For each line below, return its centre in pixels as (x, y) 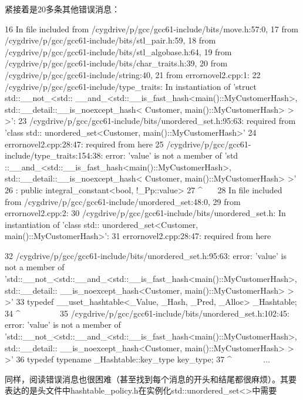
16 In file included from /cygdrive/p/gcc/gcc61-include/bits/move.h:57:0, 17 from (151, 28)
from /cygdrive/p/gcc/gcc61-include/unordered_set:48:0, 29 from (123, 201)
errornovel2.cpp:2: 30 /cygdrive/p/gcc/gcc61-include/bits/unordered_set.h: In (145, 213)
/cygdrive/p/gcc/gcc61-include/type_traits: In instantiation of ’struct (131, 86)
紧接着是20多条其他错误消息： (62, 9)
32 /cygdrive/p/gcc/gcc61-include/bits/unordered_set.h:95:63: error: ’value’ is (146, 255)
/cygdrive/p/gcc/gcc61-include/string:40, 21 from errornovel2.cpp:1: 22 (133, 74)
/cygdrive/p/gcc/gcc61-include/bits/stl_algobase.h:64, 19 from (118, 51)
